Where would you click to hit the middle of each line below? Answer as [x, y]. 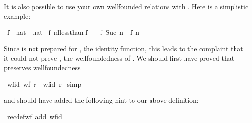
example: [17, 16]
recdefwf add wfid [34, 116]
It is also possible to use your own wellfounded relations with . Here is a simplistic [126, 6]
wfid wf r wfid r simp [44, 84]
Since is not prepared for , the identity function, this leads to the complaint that [124, 48]
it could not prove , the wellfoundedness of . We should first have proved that [119, 58]
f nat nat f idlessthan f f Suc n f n [73, 32]
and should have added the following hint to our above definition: [101, 100]
